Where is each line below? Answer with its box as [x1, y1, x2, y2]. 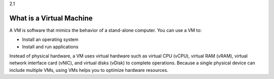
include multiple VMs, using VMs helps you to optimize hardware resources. [9, 67, 168, 73]
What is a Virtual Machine [9, 14, 93, 22]
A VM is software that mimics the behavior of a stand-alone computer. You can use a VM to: [9, 27, 202, 33]
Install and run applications [22, 44, 79, 50]
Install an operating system [22, 36, 79, 43]
